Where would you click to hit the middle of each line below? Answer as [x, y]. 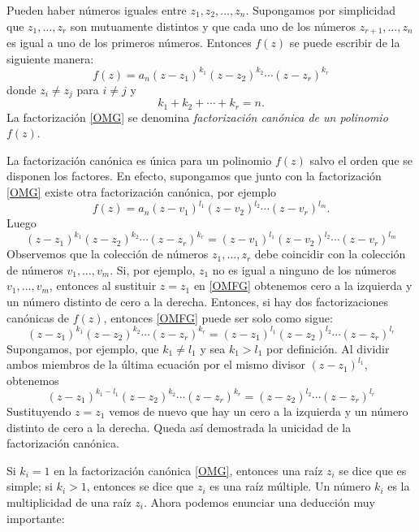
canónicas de [38, 317]
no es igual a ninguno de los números [305, 269]
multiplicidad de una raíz [69, 502]
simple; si [30, 486]
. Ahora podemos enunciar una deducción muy [259, 502]
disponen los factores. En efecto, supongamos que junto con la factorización [194, 176]
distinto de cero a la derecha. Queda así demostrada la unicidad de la [179, 427]
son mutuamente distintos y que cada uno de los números [213, 26]
